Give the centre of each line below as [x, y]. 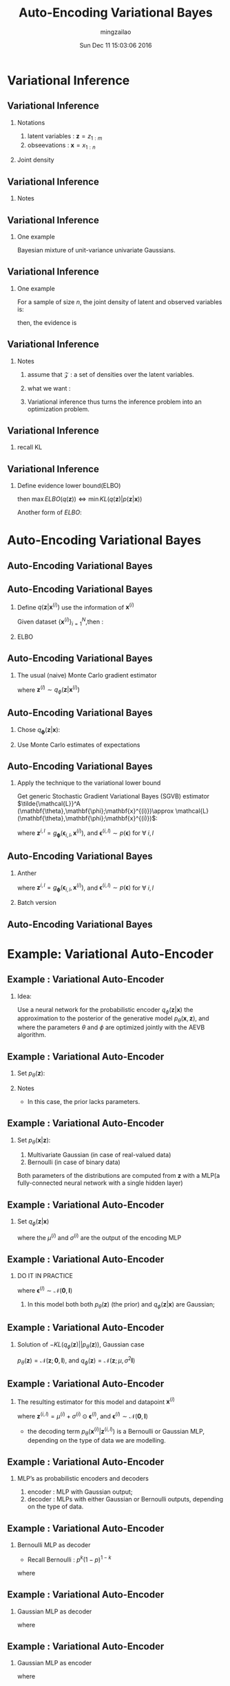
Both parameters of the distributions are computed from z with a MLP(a [118, 1176]
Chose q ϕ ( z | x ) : [39, 730]
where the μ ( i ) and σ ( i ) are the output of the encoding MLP [99, 1237]
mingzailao [116, 32]
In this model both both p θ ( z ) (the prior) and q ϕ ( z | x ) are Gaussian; [121, 1305]
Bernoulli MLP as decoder [54, 1545]
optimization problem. [58, 409]
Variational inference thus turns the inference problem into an [114, 402]
